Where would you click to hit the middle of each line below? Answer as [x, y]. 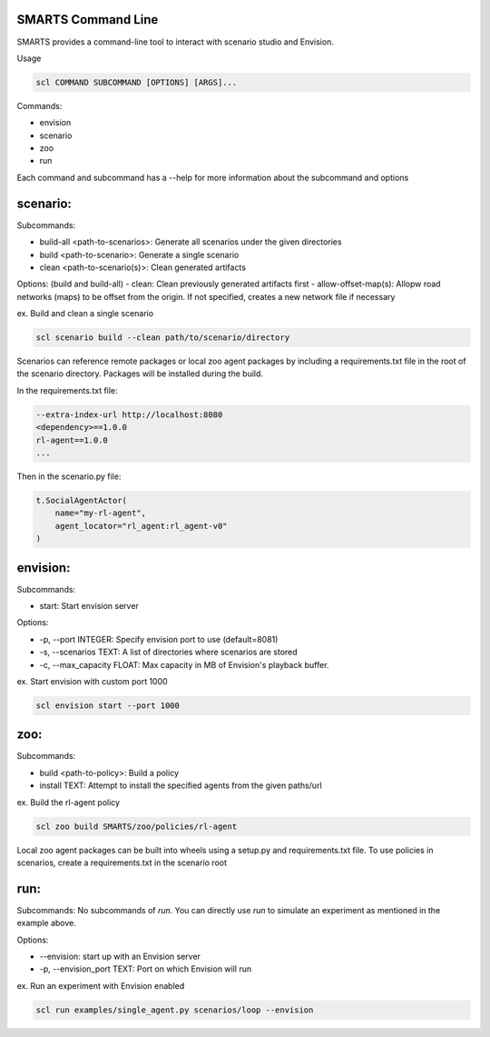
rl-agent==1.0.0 [72, 440]
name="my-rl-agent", [101, 513]
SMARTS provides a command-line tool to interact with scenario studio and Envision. [176, 42]
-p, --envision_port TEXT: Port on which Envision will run [146, 969]
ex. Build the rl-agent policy [69, 802]
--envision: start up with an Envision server [120, 957]
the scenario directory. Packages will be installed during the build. [140, 374]
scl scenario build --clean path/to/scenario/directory [163, 338]
